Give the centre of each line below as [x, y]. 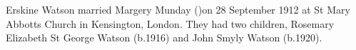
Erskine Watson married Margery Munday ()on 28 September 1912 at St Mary [178, 9]
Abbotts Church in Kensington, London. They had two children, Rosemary [170, 23]
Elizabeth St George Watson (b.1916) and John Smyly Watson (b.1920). [164, 37]
